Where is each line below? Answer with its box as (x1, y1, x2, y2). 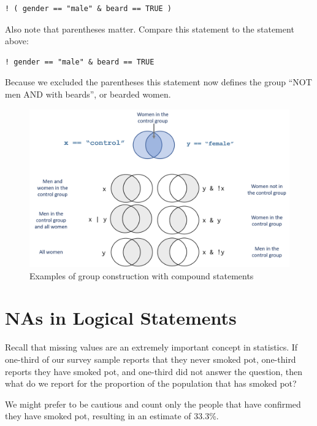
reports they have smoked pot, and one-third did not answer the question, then (5, 365, 303, 378)
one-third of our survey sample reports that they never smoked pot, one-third (5, 353, 296, 366)
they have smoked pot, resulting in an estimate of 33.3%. (5, 409, 219, 422)
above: (5, 34, 29, 47)
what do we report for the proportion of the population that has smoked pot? (5, 377, 297, 390)
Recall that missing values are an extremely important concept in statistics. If (5, 341, 298, 354)
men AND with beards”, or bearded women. (5, 87, 171, 100)
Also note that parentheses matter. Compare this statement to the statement (5, 22, 294, 35)
